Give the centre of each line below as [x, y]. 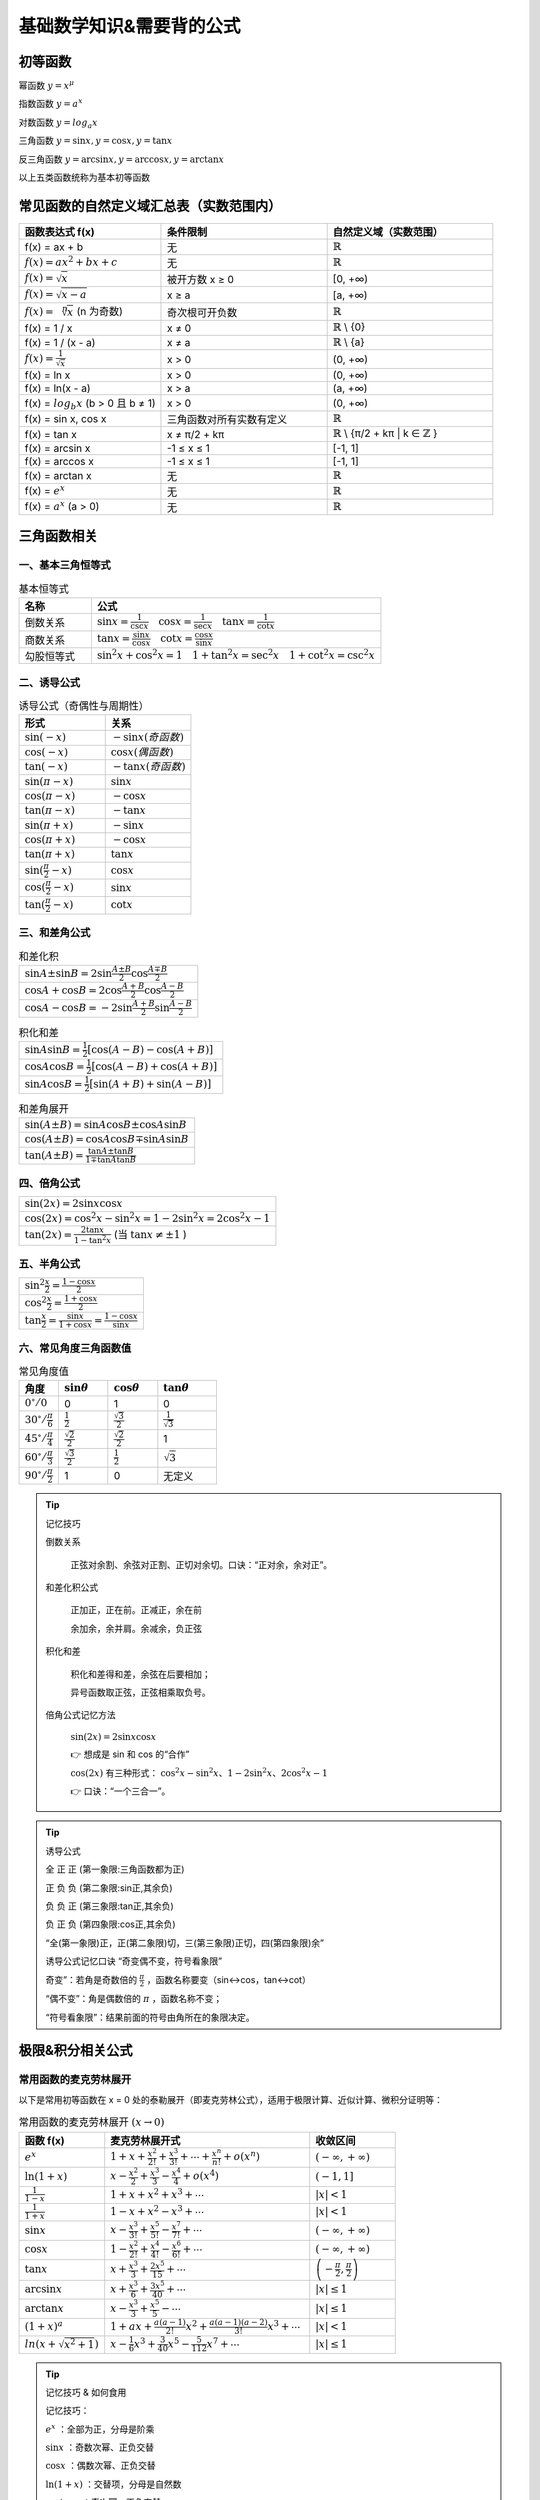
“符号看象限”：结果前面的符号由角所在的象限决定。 [150, 2017]
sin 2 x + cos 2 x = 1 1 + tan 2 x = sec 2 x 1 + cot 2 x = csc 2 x [235, 654]
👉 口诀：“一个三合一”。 [120, 1791]
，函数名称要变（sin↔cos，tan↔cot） [229, 1979]
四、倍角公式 [49, 1183]
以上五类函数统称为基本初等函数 [84, 177]
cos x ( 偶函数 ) [142, 752]
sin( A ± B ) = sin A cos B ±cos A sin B [105, 1125]
